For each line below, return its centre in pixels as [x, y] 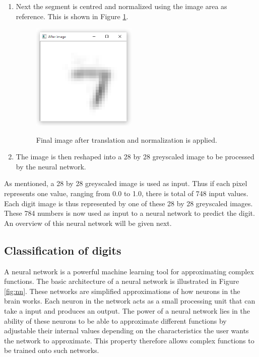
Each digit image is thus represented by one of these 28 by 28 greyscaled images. [128, 203]
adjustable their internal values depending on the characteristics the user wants [126, 331]
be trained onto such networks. [52, 350]
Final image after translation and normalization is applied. [126, 139]
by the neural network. [51, 166]
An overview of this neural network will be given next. [88, 223]
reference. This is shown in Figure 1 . [72, 16]
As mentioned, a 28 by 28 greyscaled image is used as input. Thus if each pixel [126, 183]
